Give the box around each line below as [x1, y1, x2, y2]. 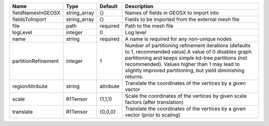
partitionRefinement [12, 58, 59, 64]
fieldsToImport [12, 16, 46, 22]
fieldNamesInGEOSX [12, 9, 61, 16]
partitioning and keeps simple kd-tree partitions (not [125, 55, 248, 61]
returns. [125, 73, 144, 80]
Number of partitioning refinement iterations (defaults [125, 42, 251, 49]
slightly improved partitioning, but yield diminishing [125, 67, 245, 74]
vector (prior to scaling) [125, 112, 180, 118]
